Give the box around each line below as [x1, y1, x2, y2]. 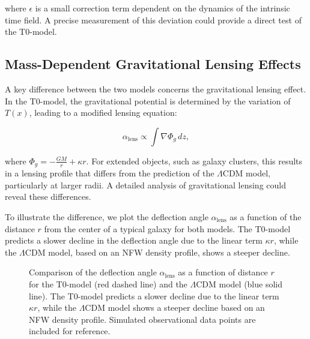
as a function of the [229, 211, 302, 223]
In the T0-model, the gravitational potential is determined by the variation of [5, 94, 291, 107]
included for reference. [29, 325, 111, 337]
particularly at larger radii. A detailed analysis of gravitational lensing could [5, 178, 286, 191]
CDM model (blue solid [196, 277, 282, 290]
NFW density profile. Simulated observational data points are [29, 313, 256, 325]
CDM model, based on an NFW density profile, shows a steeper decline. [25, 245, 290, 258]
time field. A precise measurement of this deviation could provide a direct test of [5, 13, 302, 26]
